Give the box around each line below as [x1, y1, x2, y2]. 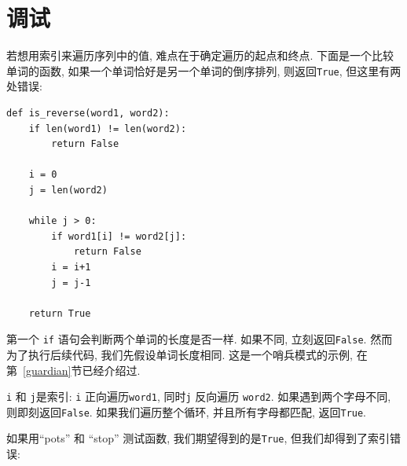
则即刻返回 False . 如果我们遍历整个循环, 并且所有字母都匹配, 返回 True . [6, 403, 367, 420]
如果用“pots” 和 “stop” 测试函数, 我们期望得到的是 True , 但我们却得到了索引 [6, 430, 390, 446]
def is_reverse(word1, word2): [6, 107, 170, 119]
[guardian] [23, 361, 71, 378]
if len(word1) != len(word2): [28, 123, 187, 134]
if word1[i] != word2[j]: [51, 230, 187, 242]
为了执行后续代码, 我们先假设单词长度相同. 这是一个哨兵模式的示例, [6, 346, 353, 362]
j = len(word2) [28, 184, 108, 196]
